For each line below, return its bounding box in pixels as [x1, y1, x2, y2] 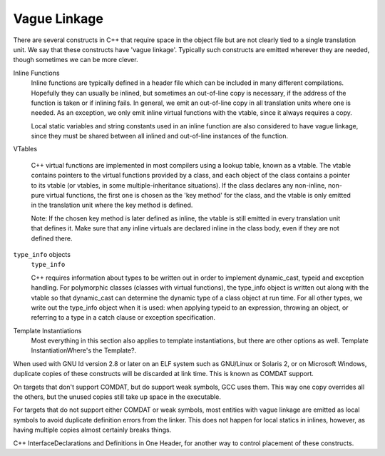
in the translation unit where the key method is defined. [31, 201, 193, 210]
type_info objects [13, 250, 71, 258]
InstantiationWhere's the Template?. [31, 346, 137, 355]
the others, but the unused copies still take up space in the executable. [13, 392, 221, 401]
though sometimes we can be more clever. [13, 56, 138, 64]
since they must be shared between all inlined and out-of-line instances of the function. [31, 132, 289, 141]
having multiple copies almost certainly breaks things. [13, 425, 172, 435]
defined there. [31, 234, 73, 243]
